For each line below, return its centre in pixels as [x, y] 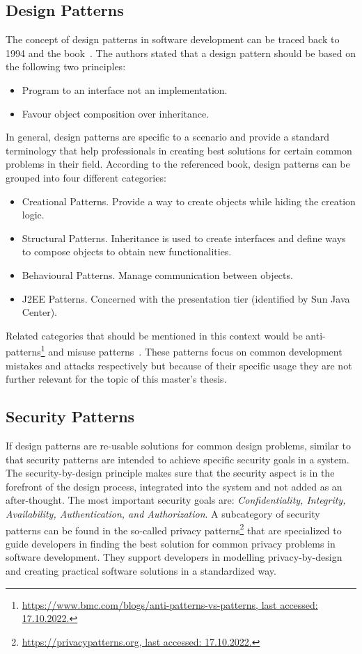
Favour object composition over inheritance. [116, 113]
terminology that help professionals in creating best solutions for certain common [179, 150]
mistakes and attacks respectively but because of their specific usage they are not [179, 365]
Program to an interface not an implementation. [125, 89]
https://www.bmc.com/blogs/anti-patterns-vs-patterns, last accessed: [170, 604]
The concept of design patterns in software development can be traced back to [173, 39]
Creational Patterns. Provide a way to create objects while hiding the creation [189, 201]
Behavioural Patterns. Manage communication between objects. [157, 274]
